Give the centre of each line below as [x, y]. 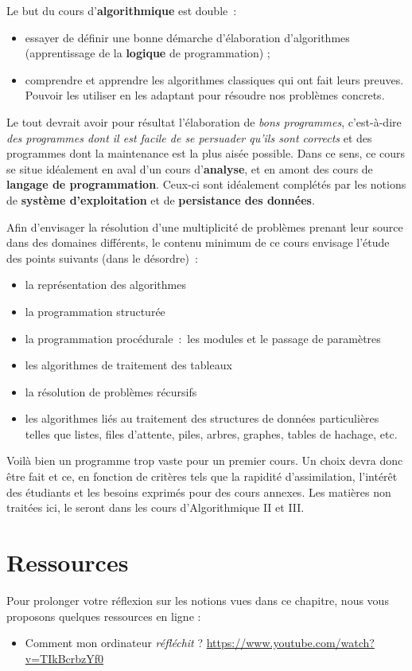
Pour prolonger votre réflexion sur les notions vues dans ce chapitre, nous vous [198, 600]
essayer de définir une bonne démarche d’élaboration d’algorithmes [187, 37]
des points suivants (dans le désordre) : [102, 257]
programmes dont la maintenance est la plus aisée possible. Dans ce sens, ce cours [206, 153]
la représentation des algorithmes [105, 285]
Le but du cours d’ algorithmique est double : [122, 10]
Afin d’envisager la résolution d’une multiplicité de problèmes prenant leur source [205, 226]
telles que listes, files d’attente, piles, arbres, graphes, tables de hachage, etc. [211, 433]
